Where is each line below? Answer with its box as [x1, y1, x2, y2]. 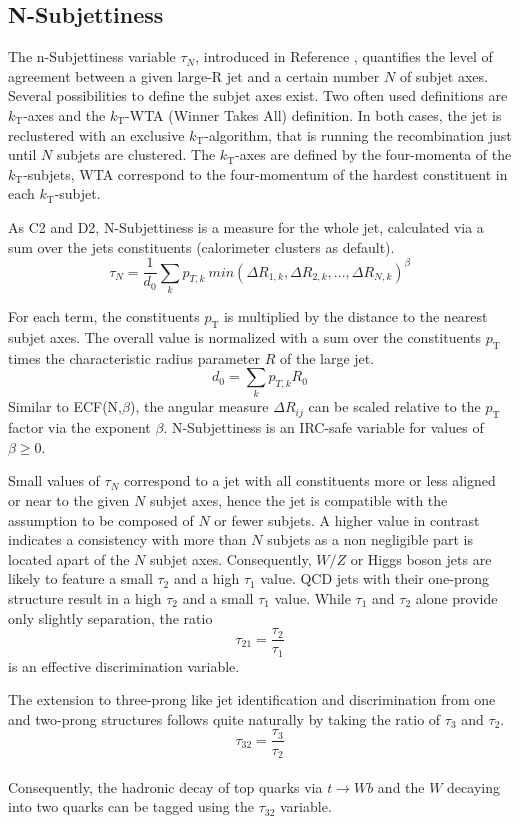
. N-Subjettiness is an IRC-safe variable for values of [163, 417, 484, 438]
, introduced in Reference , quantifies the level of [195, 46, 493, 67]
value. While [274, 588, 351, 608]
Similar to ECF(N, [8, 396, 123, 417]
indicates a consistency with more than [8, 529, 247, 550]
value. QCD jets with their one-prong [260, 568, 490, 589]
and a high [173, 568, 240, 589]
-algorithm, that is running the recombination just [204, 124, 512, 145]
